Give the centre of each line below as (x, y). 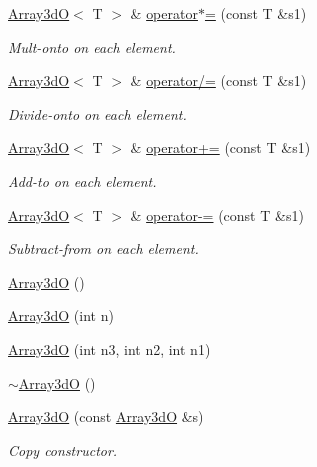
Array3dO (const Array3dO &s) (106, 416)
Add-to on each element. (82, 180)
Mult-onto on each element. (92, 46)
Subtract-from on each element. (103, 248)
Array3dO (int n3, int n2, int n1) (109, 348)
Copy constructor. (63, 449)
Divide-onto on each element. (97, 113)
